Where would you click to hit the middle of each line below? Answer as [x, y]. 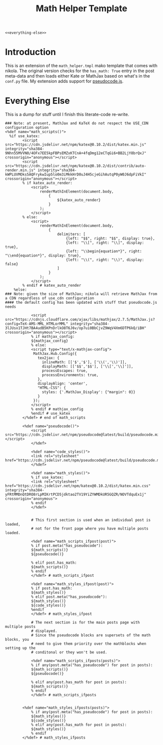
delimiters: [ [71, 235]
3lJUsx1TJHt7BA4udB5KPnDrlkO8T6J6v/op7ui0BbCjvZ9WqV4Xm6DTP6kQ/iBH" [76, 328]
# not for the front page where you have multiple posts [90, 529]
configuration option [27, 128]
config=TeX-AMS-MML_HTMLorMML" [37, 324]
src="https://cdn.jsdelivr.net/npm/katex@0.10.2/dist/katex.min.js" [76, 145]
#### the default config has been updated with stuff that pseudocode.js [81, 303]
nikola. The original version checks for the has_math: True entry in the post [80, 71]
